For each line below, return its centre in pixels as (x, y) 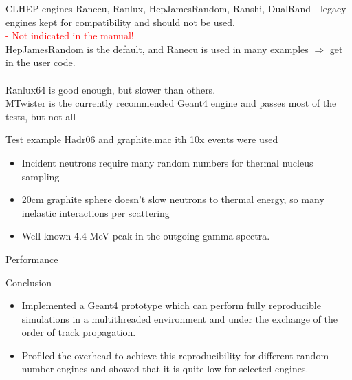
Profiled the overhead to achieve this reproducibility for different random (175, 355)
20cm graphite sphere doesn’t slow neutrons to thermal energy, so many (173, 199)
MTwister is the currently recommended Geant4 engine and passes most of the (171, 103)
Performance (32, 258)
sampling (41, 176)
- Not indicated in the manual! (70, 35)
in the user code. (41, 62)
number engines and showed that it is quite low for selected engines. (165, 369)
